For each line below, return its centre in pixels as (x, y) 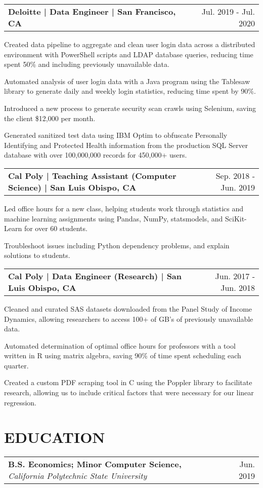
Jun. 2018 (238, 287)
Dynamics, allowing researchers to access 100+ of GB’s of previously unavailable (129, 318)
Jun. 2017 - (235, 276)
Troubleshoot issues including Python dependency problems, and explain (117, 245)
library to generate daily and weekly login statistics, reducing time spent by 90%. (130, 91)
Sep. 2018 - (235, 175)
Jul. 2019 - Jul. (228, 11)
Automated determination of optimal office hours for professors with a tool (120, 345)
